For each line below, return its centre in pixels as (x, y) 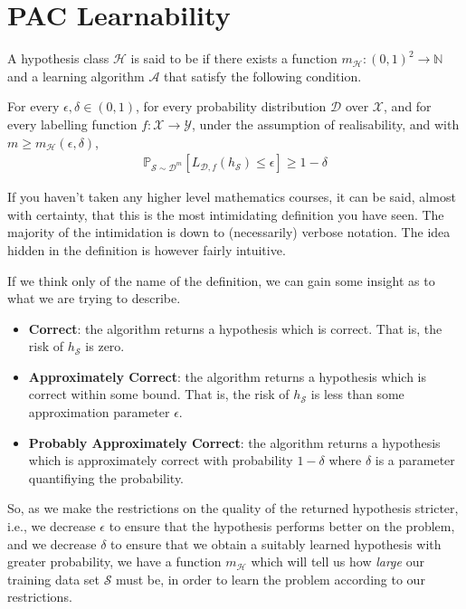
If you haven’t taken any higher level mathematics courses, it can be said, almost (232, 197)
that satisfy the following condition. (263, 76)
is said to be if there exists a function (234, 58)
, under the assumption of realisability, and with (326, 124)
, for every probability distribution (231, 106)
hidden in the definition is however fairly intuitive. (147, 249)
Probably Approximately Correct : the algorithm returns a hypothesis (234, 442)
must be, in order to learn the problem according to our (271, 579)
